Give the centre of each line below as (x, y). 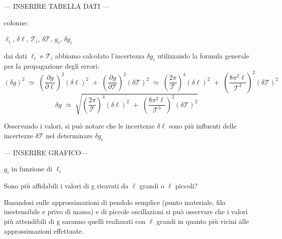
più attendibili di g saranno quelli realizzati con (75, 221)
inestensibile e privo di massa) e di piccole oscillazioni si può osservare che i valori (126, 211)
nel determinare (69, 136)
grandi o (152, 186)
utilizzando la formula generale (203, 55)
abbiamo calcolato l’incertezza (100, 55)
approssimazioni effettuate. (44, 230)
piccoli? (187, 186)
